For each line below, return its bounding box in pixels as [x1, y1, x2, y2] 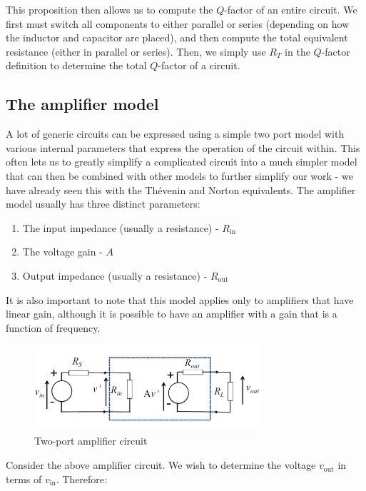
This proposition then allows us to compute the [6, 2, 213, 16]
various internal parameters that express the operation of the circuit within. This [6, 140, 360, 155]
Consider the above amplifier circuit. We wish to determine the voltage [6, 457, 316, 472]
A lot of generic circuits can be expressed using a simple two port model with [6, 126, 345, 141]
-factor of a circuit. [158, 58, 240, 73]
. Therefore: [56, 471, 107, 486]
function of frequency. [6, 320, 101, 335]
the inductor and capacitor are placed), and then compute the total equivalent [6, 30, 348, 45]
